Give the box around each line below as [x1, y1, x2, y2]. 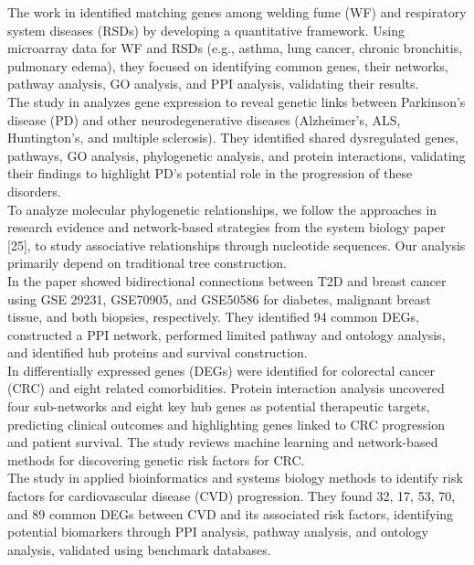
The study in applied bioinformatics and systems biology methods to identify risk [7, 468, 463, 487]
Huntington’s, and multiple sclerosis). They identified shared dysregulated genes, [7, 128, 458, 147]
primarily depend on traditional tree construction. [7, 253, 287, 272]
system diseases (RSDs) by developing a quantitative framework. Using [7, 20, 405, 39]
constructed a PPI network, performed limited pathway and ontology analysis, [7, 325, 446, 344]
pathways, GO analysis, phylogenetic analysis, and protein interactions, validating [7, 145, 466, 165]
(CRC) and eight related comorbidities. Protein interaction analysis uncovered [7, 378, 445, 398]
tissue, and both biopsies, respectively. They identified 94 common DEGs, [7, 307, 419, 326]
